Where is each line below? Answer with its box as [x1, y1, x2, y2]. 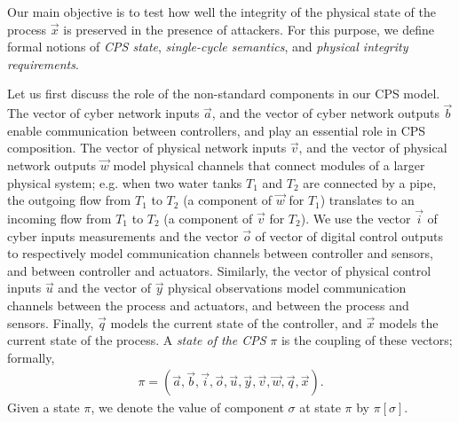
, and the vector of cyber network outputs [211, 104, 439, 122]
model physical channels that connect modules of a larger [113, 155, 425, 174]
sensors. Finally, [7, 313, 94, 332]
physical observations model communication [168, 278, 407, 297]
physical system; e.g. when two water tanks [7, 173, 242, 192]
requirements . [7, 54, 79, 73]
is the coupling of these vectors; [281, 331, 453, 349]
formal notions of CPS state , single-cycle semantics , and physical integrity [7, 37, 408, 56]
